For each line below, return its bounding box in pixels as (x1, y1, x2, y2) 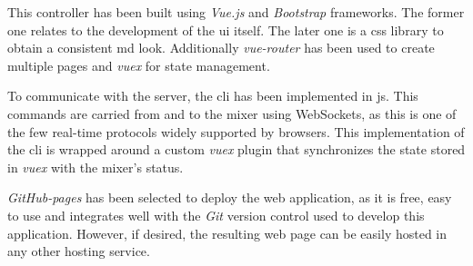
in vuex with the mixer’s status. (7, 157, 184, 176)
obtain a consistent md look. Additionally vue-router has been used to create (7, 38, 435, 57)
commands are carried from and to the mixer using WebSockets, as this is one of (7, 103, 457, 123)
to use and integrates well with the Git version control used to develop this (7, 205, 425, 224)
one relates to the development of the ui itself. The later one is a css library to (7, 20, 444, 39)
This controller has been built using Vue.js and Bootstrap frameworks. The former (7, 3, 465, 21)
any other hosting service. (7, 241, 150, 261)
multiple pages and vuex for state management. (7, 55, 270, 74)
